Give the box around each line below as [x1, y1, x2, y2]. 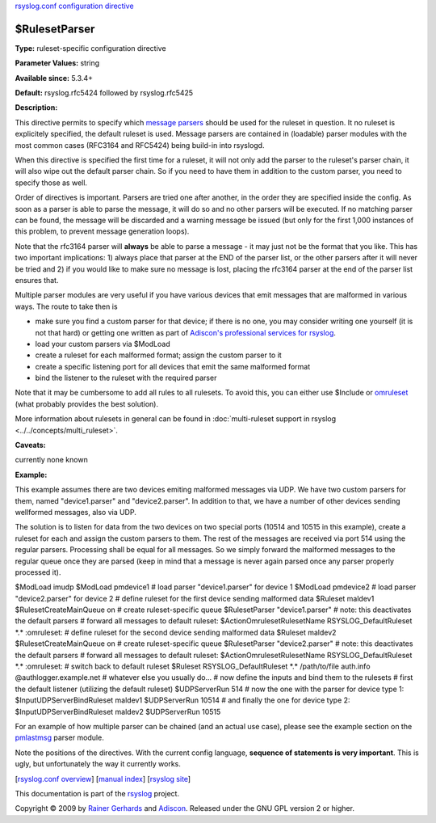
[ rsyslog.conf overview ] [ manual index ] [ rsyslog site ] [15, 774, 191, 783]
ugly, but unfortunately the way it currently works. [15, 759, 182, 769]
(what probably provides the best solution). [15, 399, 159, 408]
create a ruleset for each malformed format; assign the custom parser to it [35, 350, 282, 360]
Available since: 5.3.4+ [15, 73, 93, 82]
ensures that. [15, 275, 59, 285]
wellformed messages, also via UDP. [15, 507, 136, 517]
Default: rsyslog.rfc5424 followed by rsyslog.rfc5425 [15, 88, 194, 98]
